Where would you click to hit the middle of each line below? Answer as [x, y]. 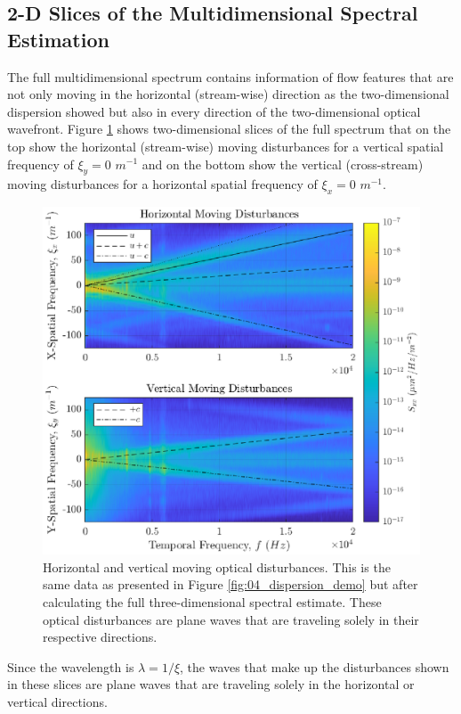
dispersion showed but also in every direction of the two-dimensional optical [214, 111]
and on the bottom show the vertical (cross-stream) [283, 164]
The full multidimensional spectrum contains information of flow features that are [230, 76]
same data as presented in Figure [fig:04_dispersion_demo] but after [230, 584]
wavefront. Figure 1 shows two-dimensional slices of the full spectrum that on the [229, 129]
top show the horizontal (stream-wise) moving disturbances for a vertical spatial [226, 146]
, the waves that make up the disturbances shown [315, 666]
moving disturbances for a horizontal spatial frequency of [162, 184]
